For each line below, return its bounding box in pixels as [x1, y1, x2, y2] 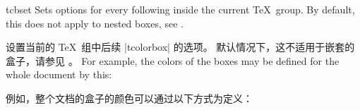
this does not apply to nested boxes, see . [6, 16, 184, 30]
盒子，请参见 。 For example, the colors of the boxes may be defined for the [6, 53, 340, 68]
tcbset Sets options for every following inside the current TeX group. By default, [6, 2, 355, 16]
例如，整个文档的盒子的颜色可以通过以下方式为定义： [6, 90, 253, 105]
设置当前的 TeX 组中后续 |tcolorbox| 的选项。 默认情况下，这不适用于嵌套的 [6, 39, 355, 54]
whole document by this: [6, 67, 112, 82]
